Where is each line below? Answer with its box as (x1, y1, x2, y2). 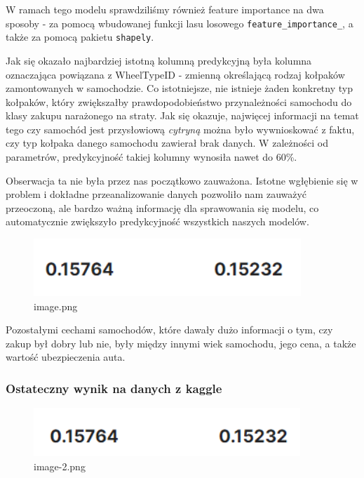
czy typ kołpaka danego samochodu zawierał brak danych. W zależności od (6, 135, 328, 150)
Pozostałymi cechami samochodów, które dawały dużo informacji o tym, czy (6, 322, 333, 337)
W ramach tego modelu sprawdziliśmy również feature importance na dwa (6, 2, 324, 16)
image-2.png (34, 458, 86, 473)
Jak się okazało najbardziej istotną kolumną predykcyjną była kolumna (6, 53, 312, 67)
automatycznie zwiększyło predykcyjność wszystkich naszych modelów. (6, 214, 309, 229)
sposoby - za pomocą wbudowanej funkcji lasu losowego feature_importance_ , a (6, 15, 353, 30)
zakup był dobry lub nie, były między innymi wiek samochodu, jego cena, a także (6, 336, 356, 350)
